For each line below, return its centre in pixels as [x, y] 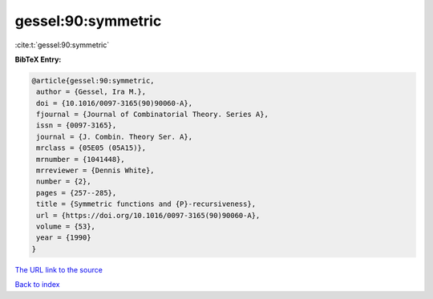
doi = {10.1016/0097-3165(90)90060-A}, [114, 103]
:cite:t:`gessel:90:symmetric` [62, 45]
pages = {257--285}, [77, 193]
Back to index [37, 285]
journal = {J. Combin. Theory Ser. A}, [114, 137]
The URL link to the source [59, 269]
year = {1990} [64, 238]
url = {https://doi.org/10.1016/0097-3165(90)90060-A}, [148, 215]
